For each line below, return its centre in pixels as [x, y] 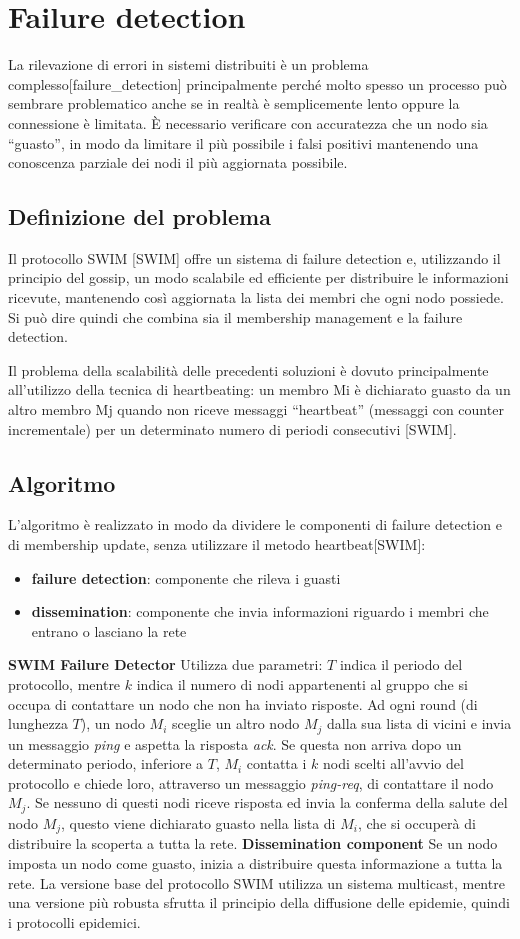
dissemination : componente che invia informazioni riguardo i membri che [260, 611]
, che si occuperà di [416, 822]
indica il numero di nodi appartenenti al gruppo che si [302, 684]
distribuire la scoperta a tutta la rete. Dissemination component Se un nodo [253, 843]
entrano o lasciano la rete [109, 630]
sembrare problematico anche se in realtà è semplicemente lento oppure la [234, 103]
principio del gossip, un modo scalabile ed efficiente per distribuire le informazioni [258, 277]
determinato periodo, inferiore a [106, 763]
